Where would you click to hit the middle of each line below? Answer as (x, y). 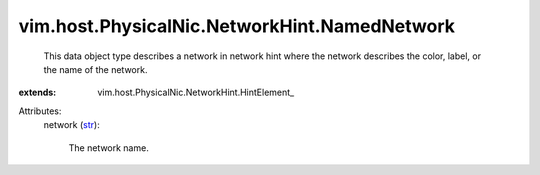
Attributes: (40, 111)
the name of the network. (95, 69)
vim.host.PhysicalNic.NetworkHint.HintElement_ (196, 92)
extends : (37, 92)
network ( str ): (71, 125)
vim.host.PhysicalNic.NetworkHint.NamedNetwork (236, 26)
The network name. (108, 147)
